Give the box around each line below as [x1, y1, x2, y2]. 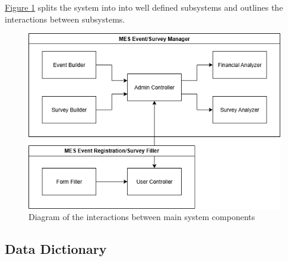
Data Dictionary [5, 240, 107, 258]
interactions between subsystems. [5, 12, 125, 25]
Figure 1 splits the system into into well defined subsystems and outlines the [5, 1, 283, 13]
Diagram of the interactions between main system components [29, 211, 255, 223]
